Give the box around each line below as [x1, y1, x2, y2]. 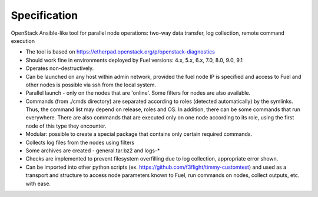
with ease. [25, 180, 51, 187]
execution [11, 37, 35, 44]
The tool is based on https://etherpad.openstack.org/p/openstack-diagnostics [25, 48, 215, 55]
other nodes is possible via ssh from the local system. [25, 81, 156, 88]
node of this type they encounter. [25, 122, 107, 129]
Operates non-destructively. [25, 65, 94, 72]
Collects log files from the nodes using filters [25, 139, 135, 146]
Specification [11, 9, 78, 22]
